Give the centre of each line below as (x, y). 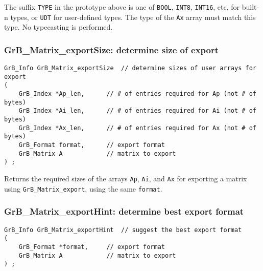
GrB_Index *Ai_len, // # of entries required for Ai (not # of (137, 111)
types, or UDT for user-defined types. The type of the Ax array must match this (133, 17)
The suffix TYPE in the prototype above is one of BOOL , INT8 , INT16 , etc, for (122, 7)
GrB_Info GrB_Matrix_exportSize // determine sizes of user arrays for (130, 68)
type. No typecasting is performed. (58, 27)
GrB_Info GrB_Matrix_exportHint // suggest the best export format (123, 230)
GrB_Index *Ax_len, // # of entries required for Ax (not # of (137, 128)
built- (250, 7)
